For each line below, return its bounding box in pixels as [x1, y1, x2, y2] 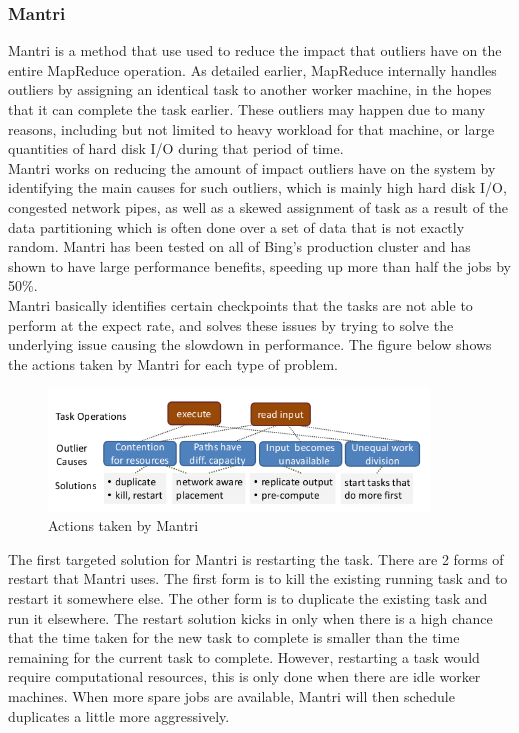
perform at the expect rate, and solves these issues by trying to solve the [8, 314, 454, 335]
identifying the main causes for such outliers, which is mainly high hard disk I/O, [8, 177, 507, 198]
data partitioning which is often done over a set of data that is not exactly [8, 216, 465, 237]
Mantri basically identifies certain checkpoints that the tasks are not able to [8, 294, 473, 315]
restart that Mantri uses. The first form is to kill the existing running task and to [8, 568, 508, 589]
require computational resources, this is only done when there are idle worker [8, 666, 481, 687]
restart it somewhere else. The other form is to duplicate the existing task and [8, 588, 488, 609]
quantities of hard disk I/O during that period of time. [8, 138, 344, 159]
